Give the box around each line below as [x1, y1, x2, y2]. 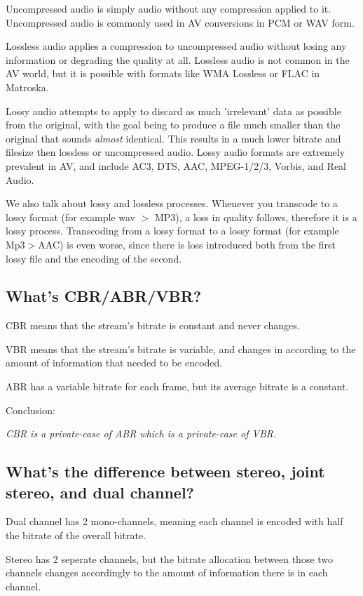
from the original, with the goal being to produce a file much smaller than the [6, 117, 341, 132]
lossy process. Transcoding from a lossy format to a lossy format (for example [6, 223, 339, 238]
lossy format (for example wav [6, 209, 135, 224]
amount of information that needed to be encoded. [6, 355, 223, 370]
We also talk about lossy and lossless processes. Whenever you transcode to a [6, 196, 338, 211]
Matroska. [6, 79, 49, 94]
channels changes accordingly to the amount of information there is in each [6, 565, 328, 580]
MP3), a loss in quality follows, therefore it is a [154, 209, 357, 224]
